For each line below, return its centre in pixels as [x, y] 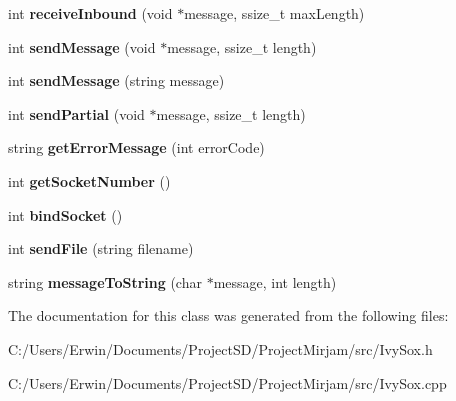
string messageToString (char [105, 281]
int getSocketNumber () [89, 180]
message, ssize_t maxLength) [274, 13]
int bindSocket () [65, 214]
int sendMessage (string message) [116, 80]
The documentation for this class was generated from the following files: [228, 315]
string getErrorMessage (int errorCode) [136, 147]
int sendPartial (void [76, 113]
